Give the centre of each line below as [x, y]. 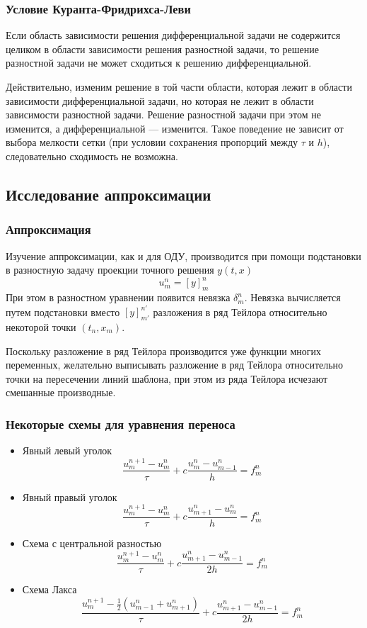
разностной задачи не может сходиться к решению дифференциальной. [159, 63]
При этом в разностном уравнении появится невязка [118, 297]
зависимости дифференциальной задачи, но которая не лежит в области [160, 100]
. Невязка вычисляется [292, 297]
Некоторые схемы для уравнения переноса [121, 424]
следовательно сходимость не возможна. [92, 156]
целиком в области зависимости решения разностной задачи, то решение [162, 49]
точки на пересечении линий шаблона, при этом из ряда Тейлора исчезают [167, 378]
